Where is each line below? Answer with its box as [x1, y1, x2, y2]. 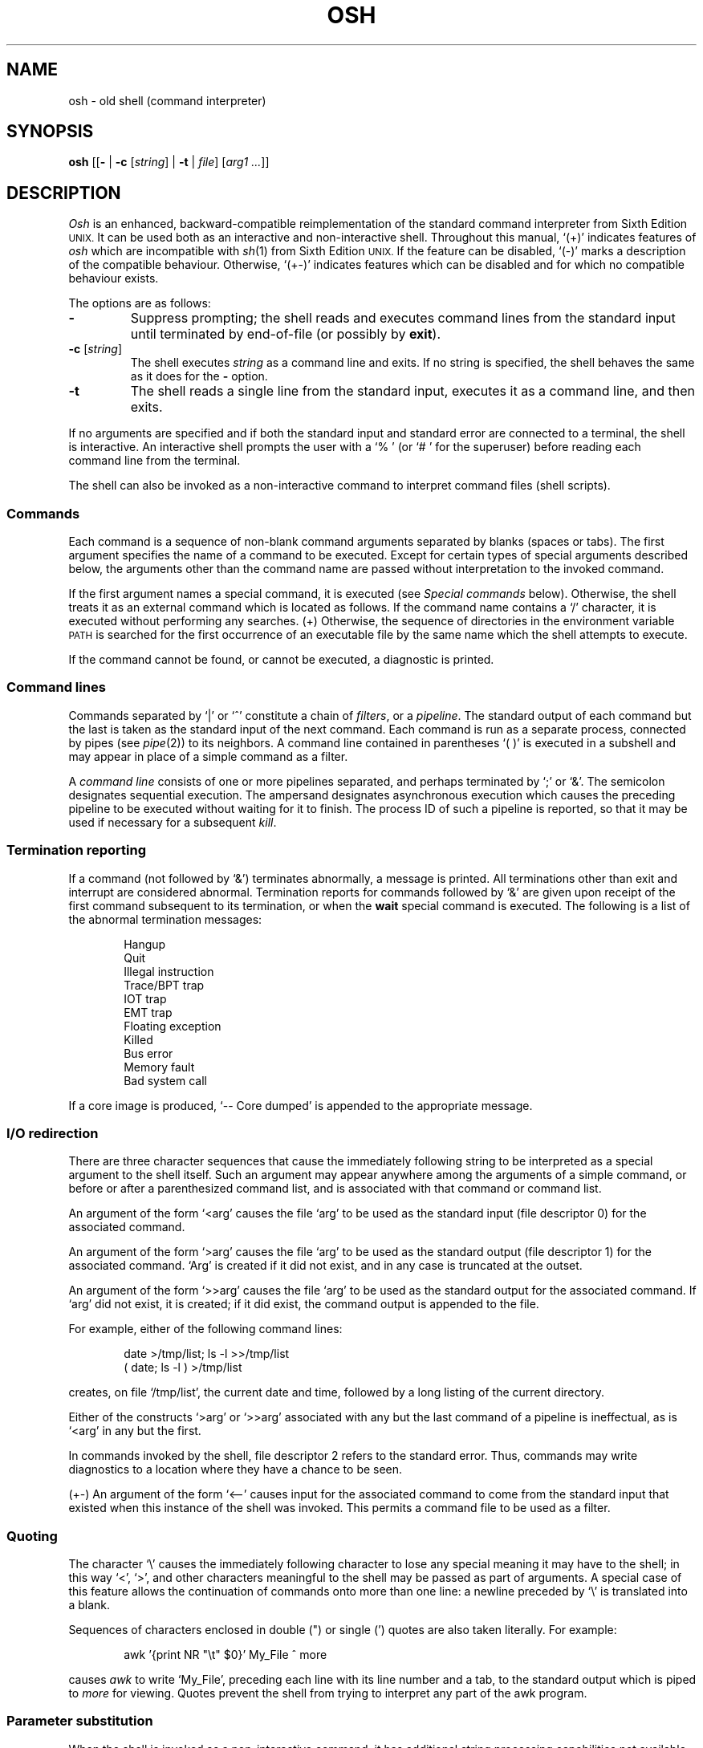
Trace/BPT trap [124, 978, 205, 992]
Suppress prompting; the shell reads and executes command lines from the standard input [130, 310, 676, 327]
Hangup [124, 937, 166, 951]
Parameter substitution [6, 1713, 153, 1730]
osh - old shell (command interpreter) [68, 93, 266, 108]
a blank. [68, 1598, 111, 1612]
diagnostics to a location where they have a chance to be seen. [68, 1462, 403, 1477]
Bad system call [124, 1073, 207, 1087]
